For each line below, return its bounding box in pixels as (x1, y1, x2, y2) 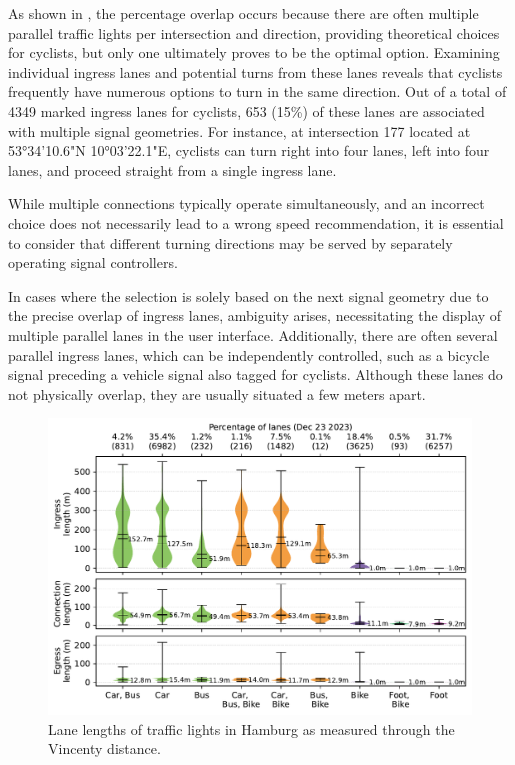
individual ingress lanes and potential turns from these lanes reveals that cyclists (8, 61, 503, 82)
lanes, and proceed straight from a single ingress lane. (8, 159, 337, 180)
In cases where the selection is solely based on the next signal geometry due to (8, 285, 489, 306)
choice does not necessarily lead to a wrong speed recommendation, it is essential (8, 212, 504, 233)
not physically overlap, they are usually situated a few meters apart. (8, 383, 426, 404)
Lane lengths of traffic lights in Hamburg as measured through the (48, 718, 455, 739)
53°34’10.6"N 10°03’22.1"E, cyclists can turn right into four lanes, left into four (8, 140, 490, 161)
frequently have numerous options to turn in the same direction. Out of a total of (8, 81, 507, 102)
